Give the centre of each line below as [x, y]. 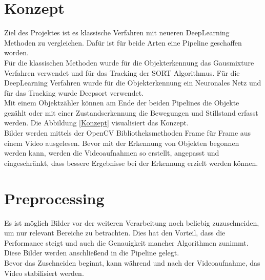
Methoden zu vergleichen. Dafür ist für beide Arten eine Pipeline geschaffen [123, 42]
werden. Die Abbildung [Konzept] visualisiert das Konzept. [96, 123]
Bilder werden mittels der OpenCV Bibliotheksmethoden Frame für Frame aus [128, 133]
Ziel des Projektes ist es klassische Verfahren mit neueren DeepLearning [117, 33]
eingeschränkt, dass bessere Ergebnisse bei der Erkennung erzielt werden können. [131, 163]
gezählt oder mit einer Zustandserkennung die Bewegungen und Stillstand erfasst [131, 112]
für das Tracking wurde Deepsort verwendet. [74, 92]
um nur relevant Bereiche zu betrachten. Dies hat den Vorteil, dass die [115, 233]
